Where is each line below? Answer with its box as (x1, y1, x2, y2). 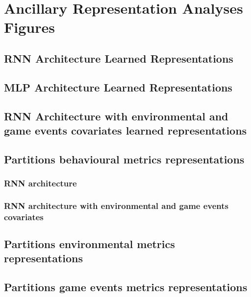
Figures (4, 17, 55, 37)
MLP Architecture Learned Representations (4, 79, 232, 94)
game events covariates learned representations (4, 122, 247, 137)
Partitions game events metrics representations (4, 279, 248, 295)
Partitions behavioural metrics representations (4, 151, 245, 166)
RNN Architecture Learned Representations (4, 50, 233, 66)
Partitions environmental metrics (4, 236, 175, 251)
